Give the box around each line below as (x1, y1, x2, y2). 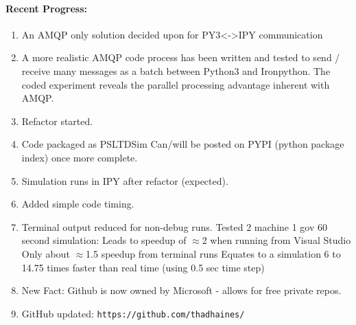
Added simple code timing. (21, 197, 134, 211)
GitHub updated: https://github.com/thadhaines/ (21, 306, 245, 320)
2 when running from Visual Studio (202, 233, 351, 247)
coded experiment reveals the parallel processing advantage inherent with (21, 77, 330, 91)
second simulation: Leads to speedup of (21, 233, 187, 247)
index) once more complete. (21, 150, 138, 164)
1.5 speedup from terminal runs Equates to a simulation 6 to (86, 246, 341, 260)
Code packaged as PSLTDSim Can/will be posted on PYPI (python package (21, 137, 344, 151)
